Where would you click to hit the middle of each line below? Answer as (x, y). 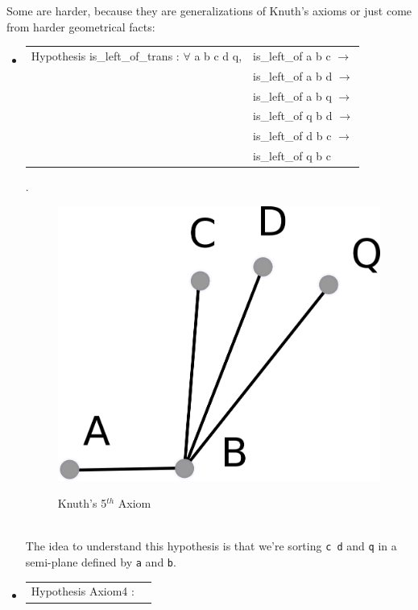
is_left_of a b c (292, 55)
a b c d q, (218, 55)
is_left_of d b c (292, 136)
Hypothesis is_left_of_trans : (105, 55)
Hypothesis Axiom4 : (83, 591)
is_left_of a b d (293, 75)
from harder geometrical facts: (81, 26)
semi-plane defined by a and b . (101, 562)
